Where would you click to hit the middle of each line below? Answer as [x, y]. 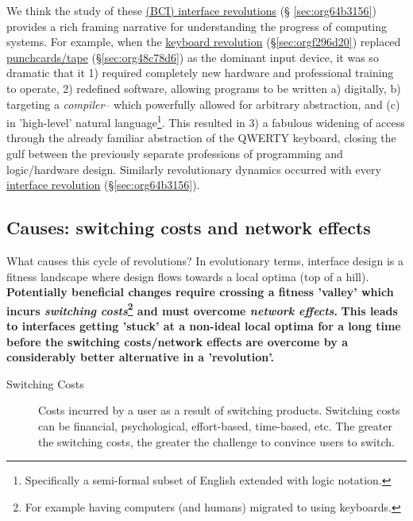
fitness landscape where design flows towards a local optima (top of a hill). [188, 276]
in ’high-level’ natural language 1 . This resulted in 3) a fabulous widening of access [206, 121]
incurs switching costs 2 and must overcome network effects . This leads [202, 309]
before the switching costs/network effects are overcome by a [178, 341]
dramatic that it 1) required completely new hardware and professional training [200, 73]
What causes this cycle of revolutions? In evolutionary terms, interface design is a [205, 260]
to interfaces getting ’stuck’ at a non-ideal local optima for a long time [204, 326]
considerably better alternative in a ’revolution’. [140, 357]
